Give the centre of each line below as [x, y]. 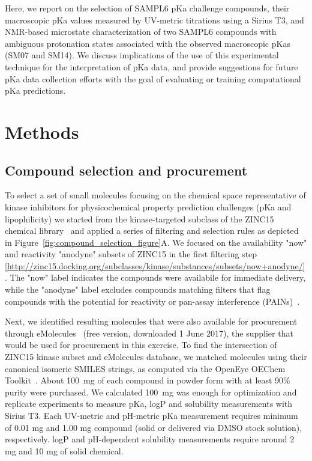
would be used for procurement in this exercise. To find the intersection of [141, 345]
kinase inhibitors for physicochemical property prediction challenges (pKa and [148, 206]
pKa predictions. [35, 90]
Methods [42, 131]
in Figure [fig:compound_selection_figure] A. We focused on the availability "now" [156, 242]
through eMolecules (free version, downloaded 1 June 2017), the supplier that [149, 333]
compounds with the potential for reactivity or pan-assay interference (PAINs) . [152, 301]
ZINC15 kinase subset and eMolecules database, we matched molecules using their [156, 357]
